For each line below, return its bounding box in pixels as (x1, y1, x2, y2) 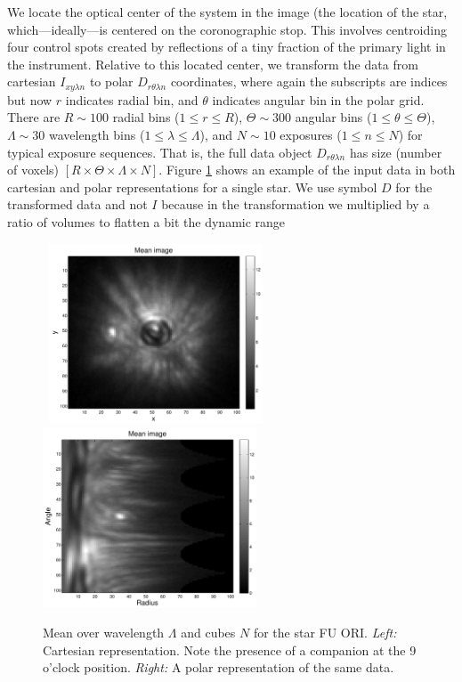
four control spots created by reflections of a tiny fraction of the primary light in (7, 37, 446, 56)
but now (7, 90, 53, 109)
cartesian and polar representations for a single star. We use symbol (7, 177, 377, 196)
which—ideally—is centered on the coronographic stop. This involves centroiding (7, 20, 447, 38)
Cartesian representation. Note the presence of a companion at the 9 (43, 640, 417, 659)
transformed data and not (7, 195, 148, 214)
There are (7, 108, 61, 126)
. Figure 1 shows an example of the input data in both (158, 160, 456, 179)
